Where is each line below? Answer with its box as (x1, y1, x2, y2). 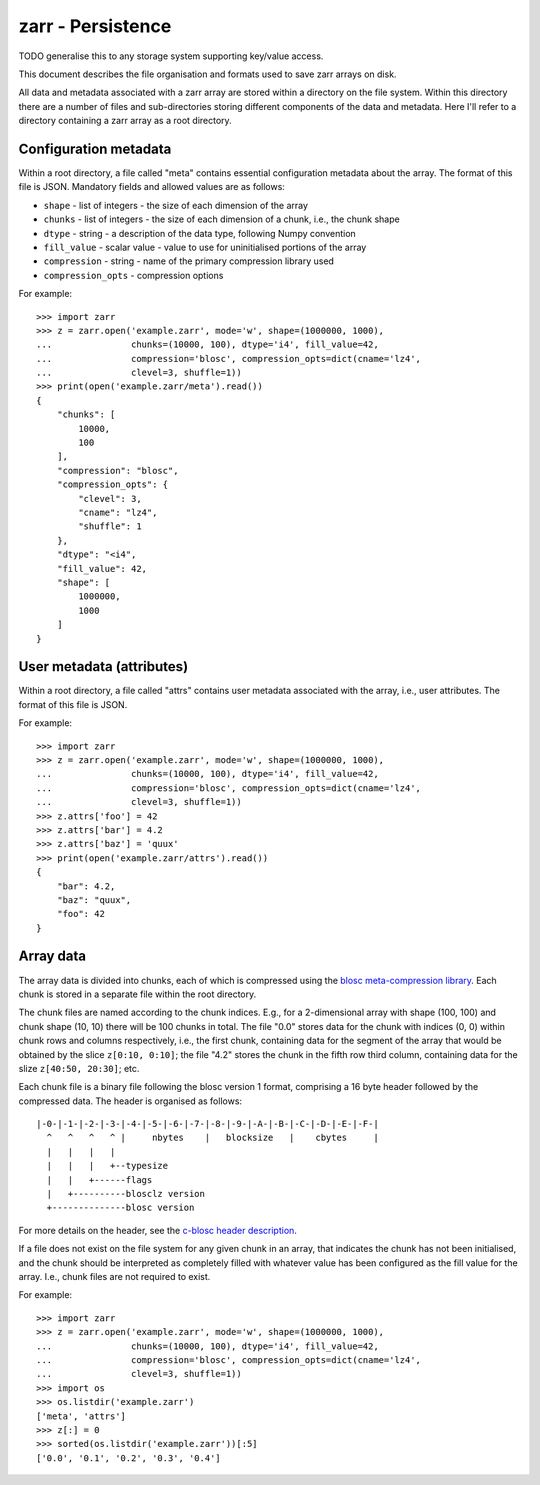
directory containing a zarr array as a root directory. (18, 115, 232, 127)
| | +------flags (46, 1174, 153, 1185)
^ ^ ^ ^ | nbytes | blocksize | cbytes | (46, 1132, 379, 1144)
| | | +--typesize (46, 1160, 169, 1172)
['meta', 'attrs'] (36, 1410, 127, 1422)
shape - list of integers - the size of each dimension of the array (43, 199, 309, 211)
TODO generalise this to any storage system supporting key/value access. (18, 50, 324, 62)
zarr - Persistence (18, 15, 172, 37)
